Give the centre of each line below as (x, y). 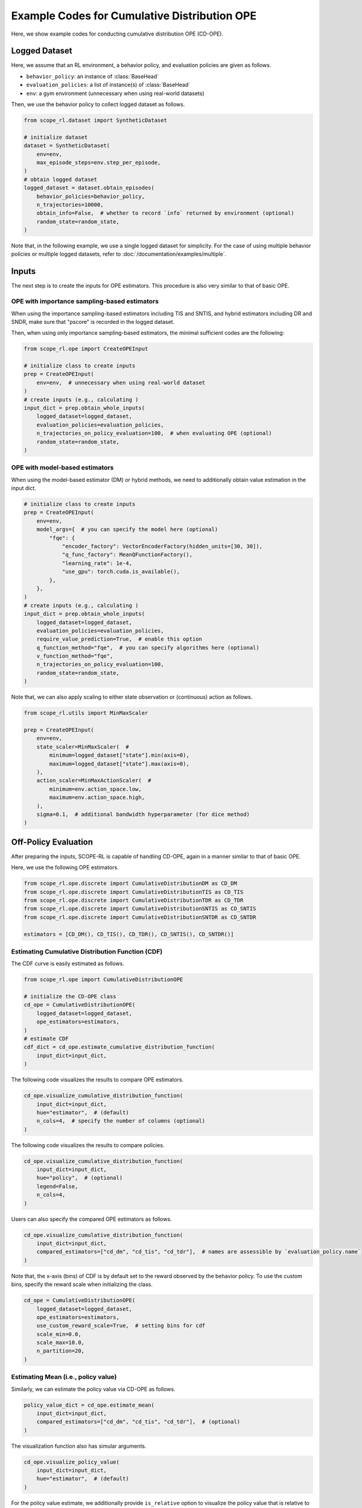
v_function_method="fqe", (75, 656)
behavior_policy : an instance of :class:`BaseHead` (93, 76)
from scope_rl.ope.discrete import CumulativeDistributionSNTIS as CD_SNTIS (140, 909)
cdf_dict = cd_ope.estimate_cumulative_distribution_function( (119, 1047)
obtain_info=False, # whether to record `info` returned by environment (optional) (166, 213)
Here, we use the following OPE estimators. (65, 867)
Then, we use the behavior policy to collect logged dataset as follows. (98, 104)
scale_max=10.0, (60, 1343)
